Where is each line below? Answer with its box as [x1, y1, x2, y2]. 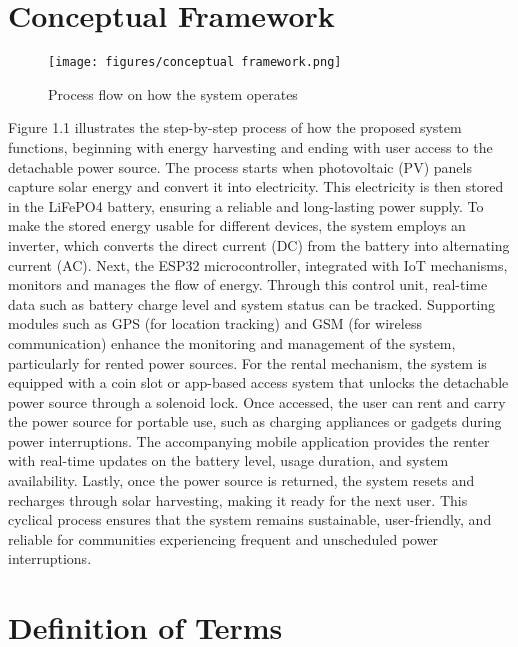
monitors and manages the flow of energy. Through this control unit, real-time [8, 274, 488, 295]
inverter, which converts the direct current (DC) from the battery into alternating [8, 234, 510, 255]
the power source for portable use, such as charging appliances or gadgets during [8, 411, 502, 432]
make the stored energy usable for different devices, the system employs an [8, 215, 466, 236]
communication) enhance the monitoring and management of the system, [8, 332, 456, 353]
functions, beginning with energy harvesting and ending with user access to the [8, 136, 493, 157]
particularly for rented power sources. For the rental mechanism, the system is [8, 352, 487, 373]
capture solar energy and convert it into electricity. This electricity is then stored [8, 176, 504, 197]
